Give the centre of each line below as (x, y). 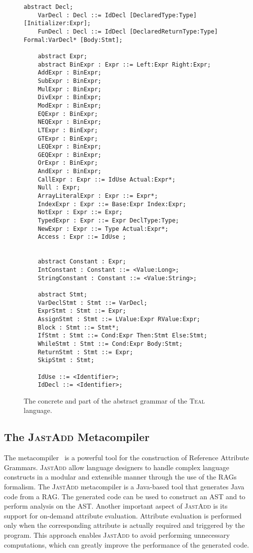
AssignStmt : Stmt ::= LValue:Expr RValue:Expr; (119, 319)
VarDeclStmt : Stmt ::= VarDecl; (92, 303)
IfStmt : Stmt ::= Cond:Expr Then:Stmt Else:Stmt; (123, 336)
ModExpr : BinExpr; (70, 105)
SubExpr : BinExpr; (70, 81)
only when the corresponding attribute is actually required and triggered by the (125, 525)
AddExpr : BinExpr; (70, 73)
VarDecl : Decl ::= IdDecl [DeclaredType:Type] (117, 15)
